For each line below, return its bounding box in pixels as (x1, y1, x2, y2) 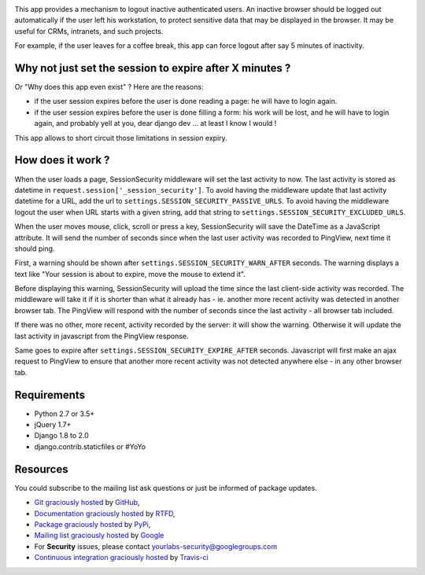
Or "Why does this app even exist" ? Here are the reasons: (14, 83, 204, 92)
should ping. (14, 244, 55, 253)
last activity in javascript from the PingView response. (14, 331, 189, 341)
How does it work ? (14, 153, 110, 167)
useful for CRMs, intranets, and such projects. (14, 26, 164, 35)
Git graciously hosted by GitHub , (34, 498, 140, 507)
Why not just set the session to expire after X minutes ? (14, 61, 291, 75)
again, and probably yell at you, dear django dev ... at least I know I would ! (34, 119, 277, 128)
